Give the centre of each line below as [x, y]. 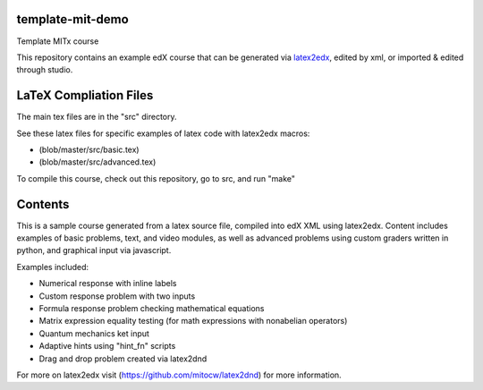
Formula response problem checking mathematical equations [152, 309]
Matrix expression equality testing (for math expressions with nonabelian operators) [193, 321]
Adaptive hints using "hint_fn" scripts [107, 346]
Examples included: [53, 267]
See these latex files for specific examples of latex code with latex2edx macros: [163, 133]
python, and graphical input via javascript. [94, 250]
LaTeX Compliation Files [85, 95]
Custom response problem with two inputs [117, 296]
